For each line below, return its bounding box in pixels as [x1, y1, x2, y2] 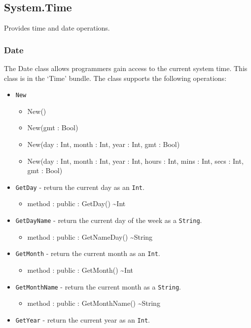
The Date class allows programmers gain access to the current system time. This [4, 63, 248, 73]
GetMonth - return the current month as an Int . [15, 248, 160, 258]
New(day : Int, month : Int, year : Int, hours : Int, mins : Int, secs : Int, [27, 155, 244, 166]
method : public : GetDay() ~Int [27, 198, 126, 209]
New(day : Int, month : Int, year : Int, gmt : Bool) [27, 139, 180, 149]
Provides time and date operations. [4, 23, 110, 33]
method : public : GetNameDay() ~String [27, 231, 153, 242]
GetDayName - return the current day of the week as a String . [15, 215, 202, 225]
